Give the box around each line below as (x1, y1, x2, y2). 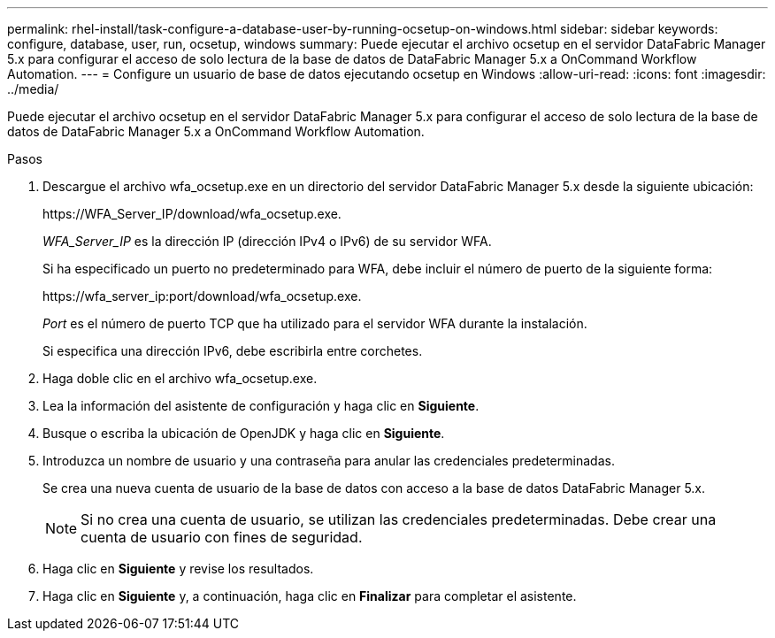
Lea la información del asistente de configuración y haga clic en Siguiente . (42, 398, 480, 413)
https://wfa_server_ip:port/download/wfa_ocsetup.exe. (42, 288, 362, 304)
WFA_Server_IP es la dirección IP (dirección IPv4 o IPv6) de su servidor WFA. (42, 234, 492, 249)
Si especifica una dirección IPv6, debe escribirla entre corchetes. (42, 343, 423, 358)
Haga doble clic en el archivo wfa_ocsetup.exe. (42, 371, 318, 386)
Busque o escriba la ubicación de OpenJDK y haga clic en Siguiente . (42, 426, 445, 441)
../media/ (7, 81, 59, 96)
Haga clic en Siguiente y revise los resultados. (42, 561, 314, 576)
